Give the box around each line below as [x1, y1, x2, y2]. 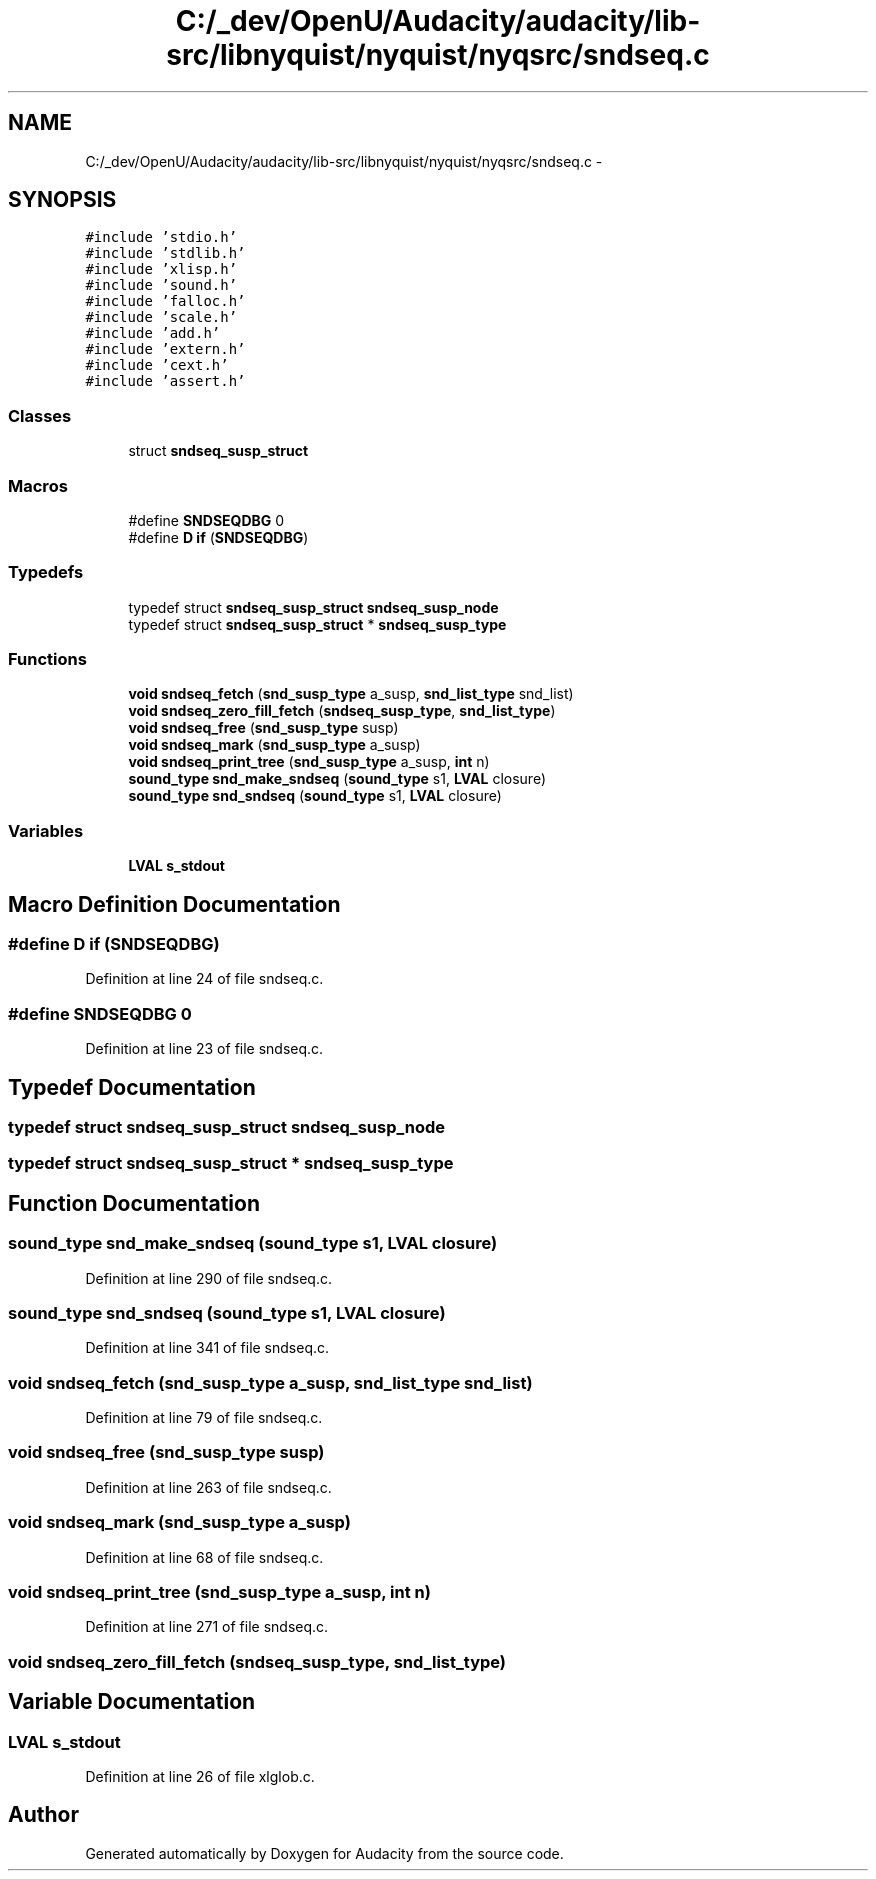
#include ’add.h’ [85, 325, 221, 342]
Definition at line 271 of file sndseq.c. [85, 1618, 329, 1636]
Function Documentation [8, 1190, 260, 1216]
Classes [8, 405, 72, 426]
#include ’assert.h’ [85, 373, 246, 390]
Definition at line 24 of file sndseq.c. [85, 970, 324, 988]
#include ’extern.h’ [85, 341, 246, 358]
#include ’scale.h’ [85, 309, 238, 326]
